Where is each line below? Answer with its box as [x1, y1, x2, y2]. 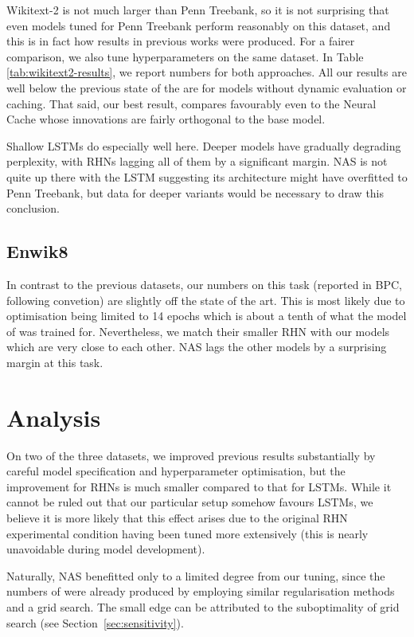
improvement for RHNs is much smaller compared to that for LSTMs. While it [6, 478, 392, 494]
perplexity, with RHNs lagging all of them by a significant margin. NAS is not [6, 153, 388, 170]
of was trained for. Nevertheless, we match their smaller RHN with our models [6, 322, 390, 339]
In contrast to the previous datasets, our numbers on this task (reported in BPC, [6, 276, 402, 292]
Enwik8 [6, 239, 68, 264]
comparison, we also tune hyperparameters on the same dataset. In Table [6, 48, 364, 64]
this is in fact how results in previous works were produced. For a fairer [6, 33, 355, 49]
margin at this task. [6, 354, 103, 370]
